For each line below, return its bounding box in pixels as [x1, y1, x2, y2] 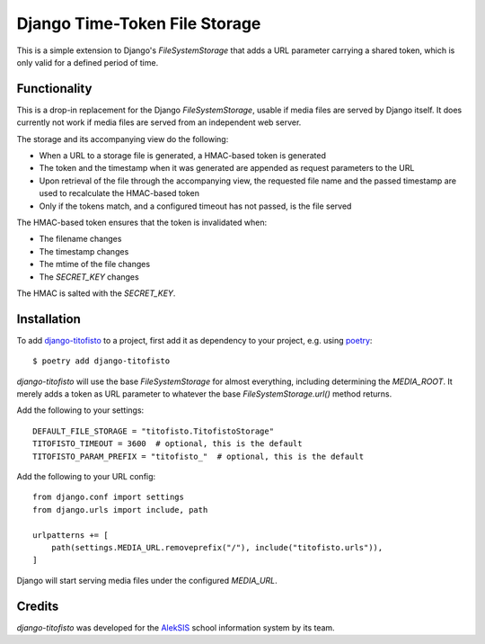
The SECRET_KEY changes [39, 271, 139, 282]
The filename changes [39, 234, 122, 245]
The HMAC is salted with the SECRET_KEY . [16, 288, 176, 299]
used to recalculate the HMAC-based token [39, 188, 199, 199]
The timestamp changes [39, 246, 129, 256]
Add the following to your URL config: [16, 470, 156, 481]
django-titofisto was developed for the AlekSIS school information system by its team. [16, 622, 336, 633]
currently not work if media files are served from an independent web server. [16, 117, 302, 128]
